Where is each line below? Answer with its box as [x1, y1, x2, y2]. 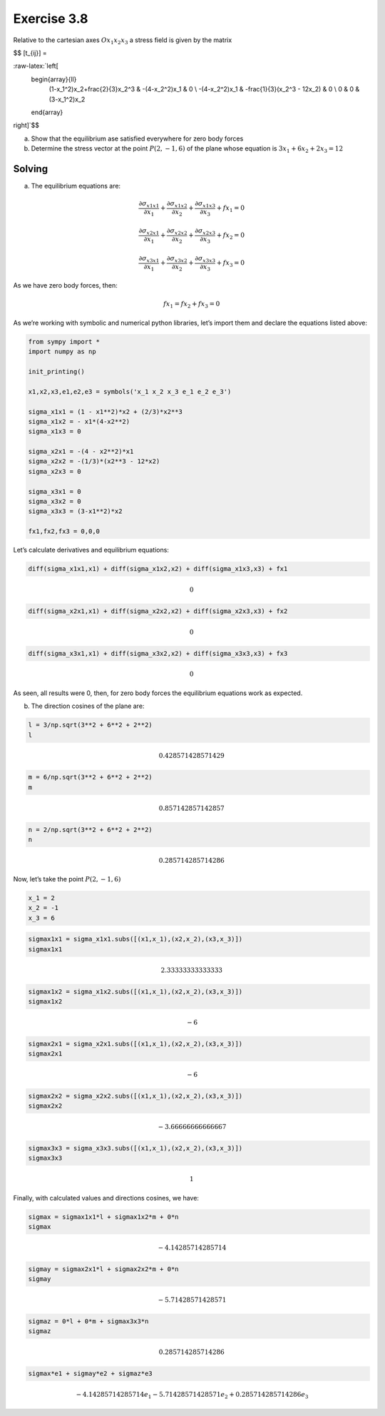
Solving [13, 163, 48, 175]
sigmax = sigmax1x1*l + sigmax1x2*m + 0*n [28, 1213, 179, 1220]
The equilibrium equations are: [31, 181, 121, 190]
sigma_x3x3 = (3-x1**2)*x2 [28, 507, 123, 515]
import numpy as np [28, 348, 96, 356]
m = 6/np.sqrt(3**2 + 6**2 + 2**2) [28, 773, 153, 782]
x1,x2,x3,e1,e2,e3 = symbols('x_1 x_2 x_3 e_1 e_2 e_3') [28, 388, 232, 395]
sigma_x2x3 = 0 [28, 467, 81, 475]
